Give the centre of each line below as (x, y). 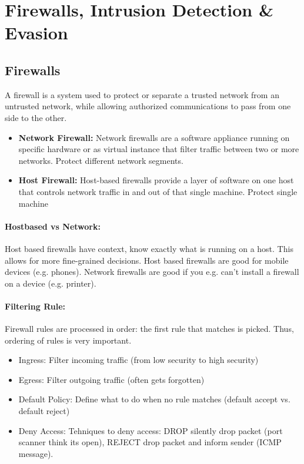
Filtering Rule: (35, 306)
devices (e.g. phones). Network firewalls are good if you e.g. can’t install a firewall (152, 272)
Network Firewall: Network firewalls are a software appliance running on (154, 137)
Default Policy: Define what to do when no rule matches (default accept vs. (154, 399)
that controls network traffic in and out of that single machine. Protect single (158, 191)
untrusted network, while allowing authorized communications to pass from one (148, 106)
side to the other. (36, 117)
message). (36, 453)
